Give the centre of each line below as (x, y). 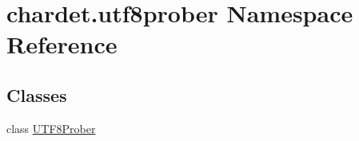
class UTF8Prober (51, 128)
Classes (37, 94)
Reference (62, 44)
